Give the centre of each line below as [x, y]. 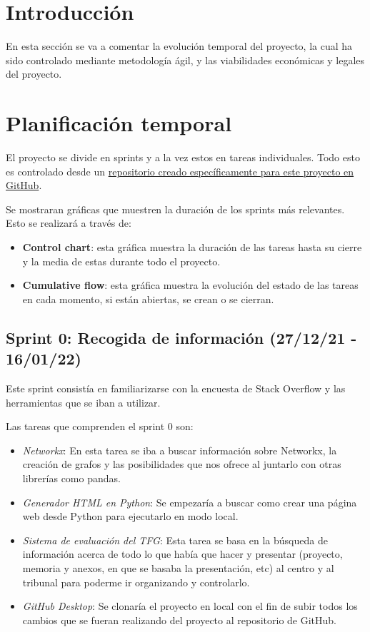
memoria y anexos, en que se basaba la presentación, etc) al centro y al [178, 567]
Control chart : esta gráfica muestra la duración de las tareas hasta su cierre [192, 247]
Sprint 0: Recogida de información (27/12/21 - [181, 337]
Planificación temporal [119, 123]
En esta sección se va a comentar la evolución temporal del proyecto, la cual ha [179, 46]
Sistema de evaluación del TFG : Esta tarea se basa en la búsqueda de [175, 540]
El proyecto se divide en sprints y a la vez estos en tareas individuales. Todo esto [183, 157]
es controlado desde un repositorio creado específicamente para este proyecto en [180, 171]
